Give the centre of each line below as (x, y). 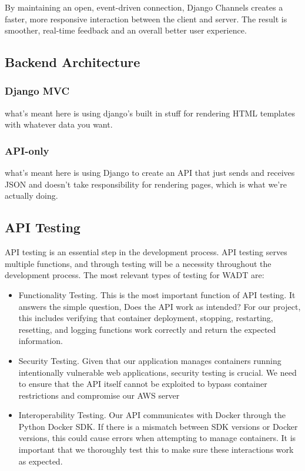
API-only (27, 150)
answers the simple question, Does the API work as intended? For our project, (160, 306)
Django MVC (37, 91)
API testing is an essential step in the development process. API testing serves (146, 252)
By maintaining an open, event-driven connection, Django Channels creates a (144, 7)
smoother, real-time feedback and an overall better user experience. (126, 30)
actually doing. (31, 196)
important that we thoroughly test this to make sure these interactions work (156, 450)
